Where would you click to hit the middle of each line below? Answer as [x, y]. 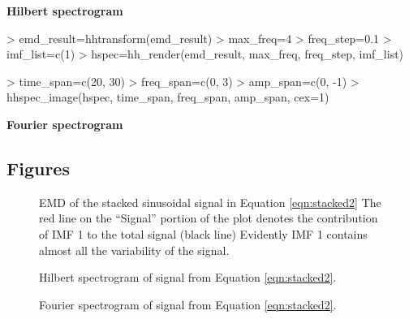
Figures [38, 168]
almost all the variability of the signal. [134, 250]
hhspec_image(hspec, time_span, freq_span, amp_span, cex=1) [168, 97]
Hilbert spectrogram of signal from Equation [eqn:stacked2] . [188, 277]
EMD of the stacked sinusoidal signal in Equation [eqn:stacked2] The [210, 202]
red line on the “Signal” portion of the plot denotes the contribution [209, 218]
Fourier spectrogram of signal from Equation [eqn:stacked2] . [188, 304]
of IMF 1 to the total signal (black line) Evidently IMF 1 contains [203, 233]
